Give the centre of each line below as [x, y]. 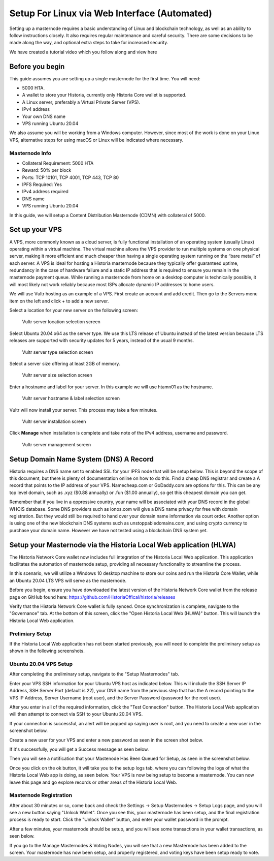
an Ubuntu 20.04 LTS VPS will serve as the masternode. [68, 580]
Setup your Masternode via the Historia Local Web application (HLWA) [123, 545]
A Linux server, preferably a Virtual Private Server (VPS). [81, 102]
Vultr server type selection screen [58, 352]
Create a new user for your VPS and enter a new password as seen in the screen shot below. [106, 740]
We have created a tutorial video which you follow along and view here [83, 52]
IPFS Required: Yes [42, 184]
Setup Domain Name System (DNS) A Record [82, 459]
